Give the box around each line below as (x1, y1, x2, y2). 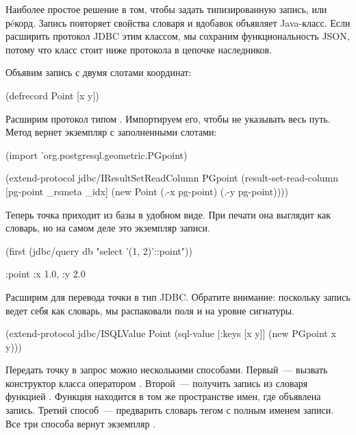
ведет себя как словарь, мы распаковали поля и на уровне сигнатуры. (5, 303, 295, 317)
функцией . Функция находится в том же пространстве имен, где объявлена (5, 389, 321, 403)
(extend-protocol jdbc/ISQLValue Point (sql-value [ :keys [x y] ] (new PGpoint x (5, 326, 336, 340)
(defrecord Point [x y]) (5, 88, 99, 102)
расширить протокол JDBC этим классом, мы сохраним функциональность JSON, (5, 29, 350, 43)
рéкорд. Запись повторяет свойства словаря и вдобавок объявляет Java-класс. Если (5, 15, 351, 29)
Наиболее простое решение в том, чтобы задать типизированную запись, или (5, 2, 327, 16)
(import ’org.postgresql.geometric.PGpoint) (5, 147, 188, 162)
